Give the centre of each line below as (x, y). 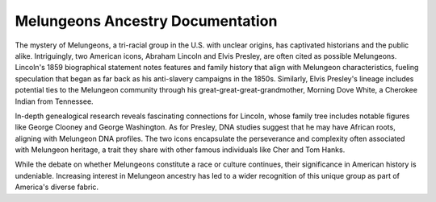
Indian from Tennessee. (54, 101)
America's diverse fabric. (57, 187)
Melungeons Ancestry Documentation (146, 21)
